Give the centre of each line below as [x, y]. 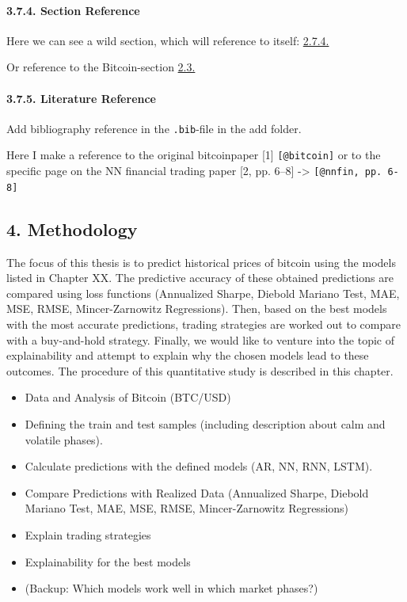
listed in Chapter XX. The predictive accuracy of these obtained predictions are [200, 278]
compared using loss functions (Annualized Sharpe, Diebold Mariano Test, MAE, [203, 293]
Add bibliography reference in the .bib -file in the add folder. [154, 128]
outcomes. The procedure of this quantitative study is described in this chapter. [200, 370]
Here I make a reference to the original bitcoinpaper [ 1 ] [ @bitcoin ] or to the [194, 155]
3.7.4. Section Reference [73, 10]
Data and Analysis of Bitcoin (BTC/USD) [128, 397]
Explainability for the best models [108, 561]
